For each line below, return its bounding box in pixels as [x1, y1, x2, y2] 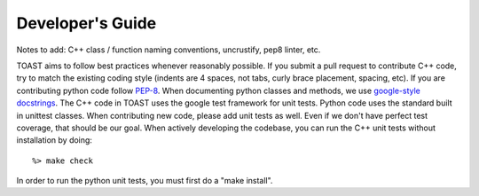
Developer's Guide [16, 13, 157, 33]
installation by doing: [16, 135, 93, 145]
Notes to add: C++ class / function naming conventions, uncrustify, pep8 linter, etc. [16, 44, 321, 55]
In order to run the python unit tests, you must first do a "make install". [16, 176, 273, 186]
